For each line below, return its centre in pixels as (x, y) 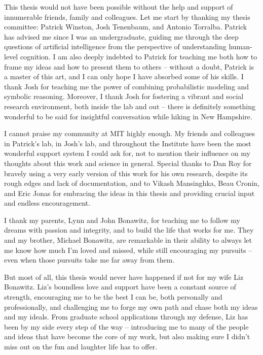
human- (240, 46)
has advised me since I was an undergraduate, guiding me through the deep (121, 36)
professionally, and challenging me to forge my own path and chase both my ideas (131, 306)
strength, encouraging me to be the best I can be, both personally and (113, 297)
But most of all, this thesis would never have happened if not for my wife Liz (124, 277)
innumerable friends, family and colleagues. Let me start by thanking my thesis (127, 17)
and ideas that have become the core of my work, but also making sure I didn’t (127, 336)
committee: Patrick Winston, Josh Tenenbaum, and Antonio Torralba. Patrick (126, 27)
